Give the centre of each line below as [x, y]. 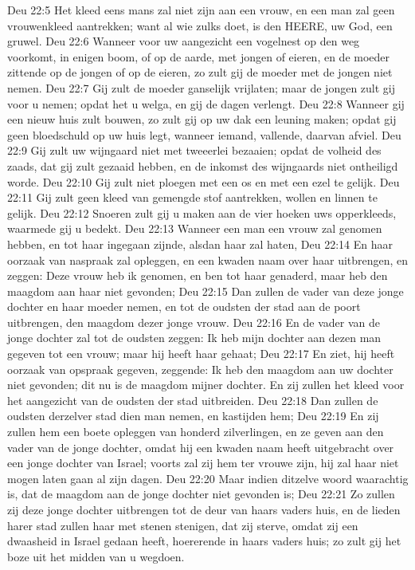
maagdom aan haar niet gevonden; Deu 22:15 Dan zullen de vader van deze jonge [206, 291]
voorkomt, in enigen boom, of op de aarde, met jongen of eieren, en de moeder [199, 56]
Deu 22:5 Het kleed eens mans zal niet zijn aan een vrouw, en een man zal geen [201, 10]
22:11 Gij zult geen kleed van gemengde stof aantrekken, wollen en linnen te [192, 197]
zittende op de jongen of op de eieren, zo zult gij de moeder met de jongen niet [200, 72]
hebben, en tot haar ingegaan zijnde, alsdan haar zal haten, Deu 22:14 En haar [200, 244]
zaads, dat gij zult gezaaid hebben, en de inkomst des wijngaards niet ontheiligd [203, 165]
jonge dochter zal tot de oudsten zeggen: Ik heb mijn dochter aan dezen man [194, 338]
